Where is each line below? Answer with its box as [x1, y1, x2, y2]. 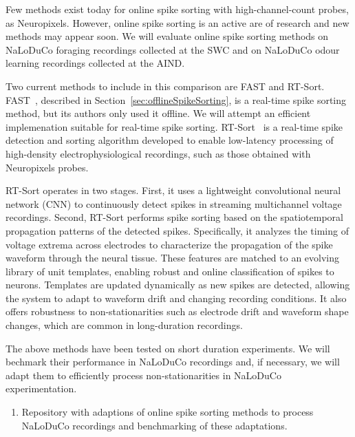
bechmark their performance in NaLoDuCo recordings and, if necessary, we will [6, 354, 340, 369]
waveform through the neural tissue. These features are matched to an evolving [6, 251, 340, 265]
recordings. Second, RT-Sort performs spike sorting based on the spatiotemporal [6, 210, 343, 224]
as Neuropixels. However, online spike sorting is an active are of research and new [6, 15, 349, 30]
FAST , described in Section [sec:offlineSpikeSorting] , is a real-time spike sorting [6, 92, 347, 107]
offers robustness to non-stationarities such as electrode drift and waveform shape [6, 304, 349, 319]
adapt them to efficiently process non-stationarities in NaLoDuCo [6, 367, 281, 382]
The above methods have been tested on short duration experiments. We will [6, 341, 330, 355]
